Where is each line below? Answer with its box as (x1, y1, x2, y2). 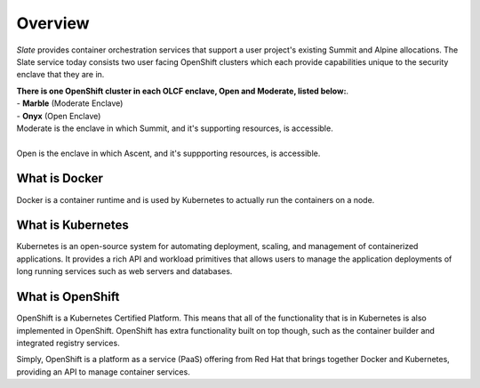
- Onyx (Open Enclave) (16, 110, 101, 121)
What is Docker (16, 171, 104, 186)
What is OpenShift (16, 289, 120, 304)
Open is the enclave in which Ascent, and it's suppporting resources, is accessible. (16, 148, 321, 158)
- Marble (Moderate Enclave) (16, 98, 124, 109)
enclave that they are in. (16, 69, 105, 80)
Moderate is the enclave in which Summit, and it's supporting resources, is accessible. (16, 123, 333, 133)
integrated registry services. (16, 337, 120, 348)
